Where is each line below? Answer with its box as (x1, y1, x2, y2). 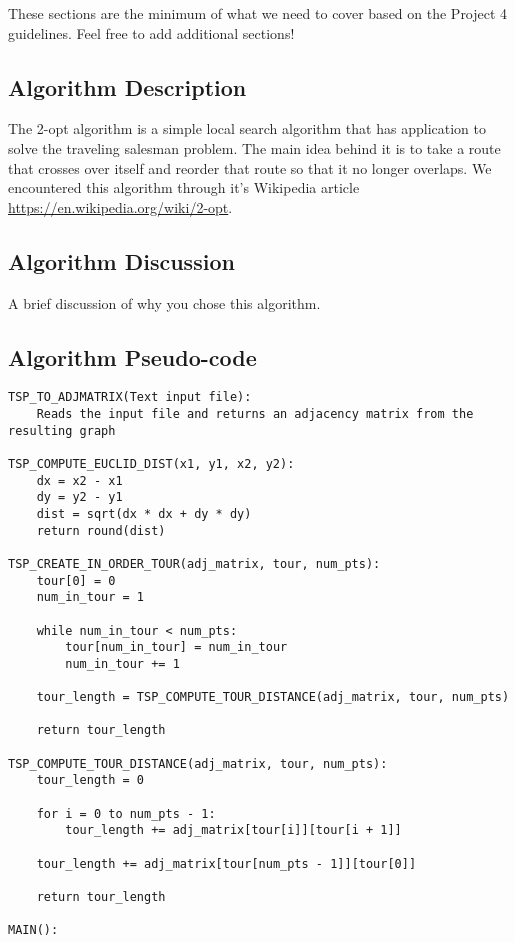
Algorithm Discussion (8, 245, 235, 276)
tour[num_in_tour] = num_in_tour (65, 640, 288, 655)
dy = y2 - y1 (36, 490, 123, 505)
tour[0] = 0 (36, 573, 116, 588)
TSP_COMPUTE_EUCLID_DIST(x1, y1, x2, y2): (8, 456, 295, 471)
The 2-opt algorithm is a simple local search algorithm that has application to (8, 118, 486, 139)
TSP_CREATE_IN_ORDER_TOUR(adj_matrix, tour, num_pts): (8, 556, 381, 571)
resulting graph (8, 423, 116, 438)
